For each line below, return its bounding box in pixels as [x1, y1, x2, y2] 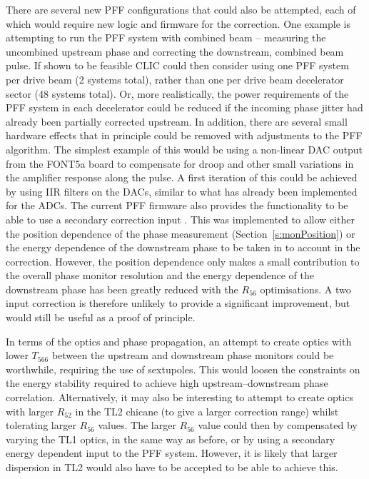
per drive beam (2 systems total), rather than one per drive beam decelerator [6, 71, 344, 86]
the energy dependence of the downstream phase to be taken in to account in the [6, 240, 360, 255]
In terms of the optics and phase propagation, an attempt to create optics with [6, 333, 352, 348]
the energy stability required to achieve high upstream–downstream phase [6, 375, 328, 390]
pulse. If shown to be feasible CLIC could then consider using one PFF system [6, 58, 349, 73]
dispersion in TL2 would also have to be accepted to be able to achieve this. [6, 460, 338, 474]
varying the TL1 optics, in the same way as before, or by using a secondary [6, 431, 335, 446]
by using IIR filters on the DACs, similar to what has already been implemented [6, 183, 358, 198]
